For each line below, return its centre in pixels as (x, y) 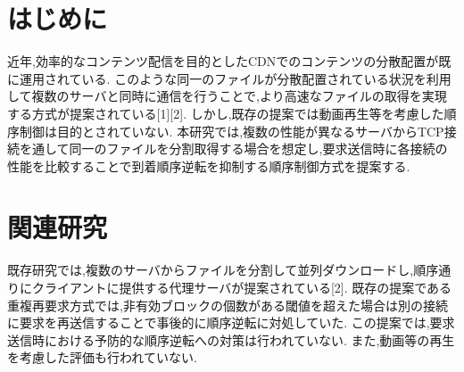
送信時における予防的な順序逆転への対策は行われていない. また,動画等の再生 (231, 339)
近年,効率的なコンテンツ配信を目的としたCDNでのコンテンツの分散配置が (223, 61)
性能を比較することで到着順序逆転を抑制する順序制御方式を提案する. (209, 165)
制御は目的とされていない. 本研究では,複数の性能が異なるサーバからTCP (232, 131)
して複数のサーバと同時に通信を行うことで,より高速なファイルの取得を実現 (227, 96)
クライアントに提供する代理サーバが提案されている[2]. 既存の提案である (242, 287)
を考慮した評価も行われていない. (102, 357)
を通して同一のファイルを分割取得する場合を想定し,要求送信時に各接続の (233, 149)
